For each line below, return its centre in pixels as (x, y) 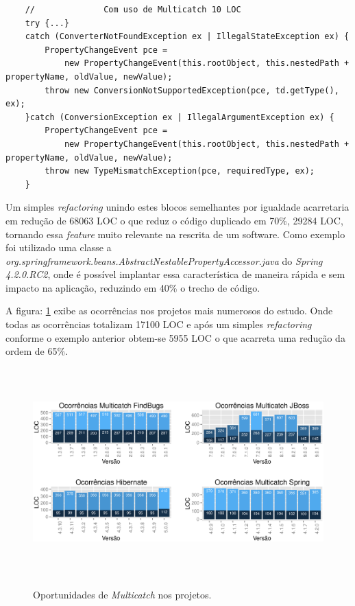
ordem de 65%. (37, 351)
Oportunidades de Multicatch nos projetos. (122, 594)
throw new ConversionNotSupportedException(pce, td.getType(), (192, 90)
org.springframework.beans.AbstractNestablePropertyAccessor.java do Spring (164, 260)
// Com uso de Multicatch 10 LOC (133, 10)
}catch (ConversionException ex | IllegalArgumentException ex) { (180, 117)
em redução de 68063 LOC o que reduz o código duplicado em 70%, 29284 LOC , (174, 220)
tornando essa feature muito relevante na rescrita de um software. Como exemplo (175, 234)
